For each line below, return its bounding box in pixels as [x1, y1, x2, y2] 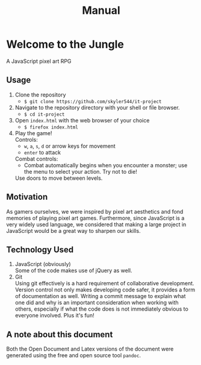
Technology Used [6, 244, 74, 255]
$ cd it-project [23, 111, 65, 118]
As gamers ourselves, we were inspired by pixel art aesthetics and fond [6, 208, 184, 215]
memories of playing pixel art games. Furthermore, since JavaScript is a [6, 214, 185, 221]
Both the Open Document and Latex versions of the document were [6, 345, 174, 353]
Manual [82, 4, 120, 17]
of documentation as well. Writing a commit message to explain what [14, 293, 186, 300]
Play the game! [14, 129, 52, 136]
